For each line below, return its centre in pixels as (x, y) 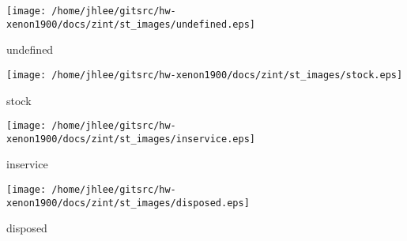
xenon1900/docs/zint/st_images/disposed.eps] (128, 203)
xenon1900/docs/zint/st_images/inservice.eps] (131, 139)
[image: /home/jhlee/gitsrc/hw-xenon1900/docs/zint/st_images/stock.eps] (205, 75)
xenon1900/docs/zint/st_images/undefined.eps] (131, 24)
